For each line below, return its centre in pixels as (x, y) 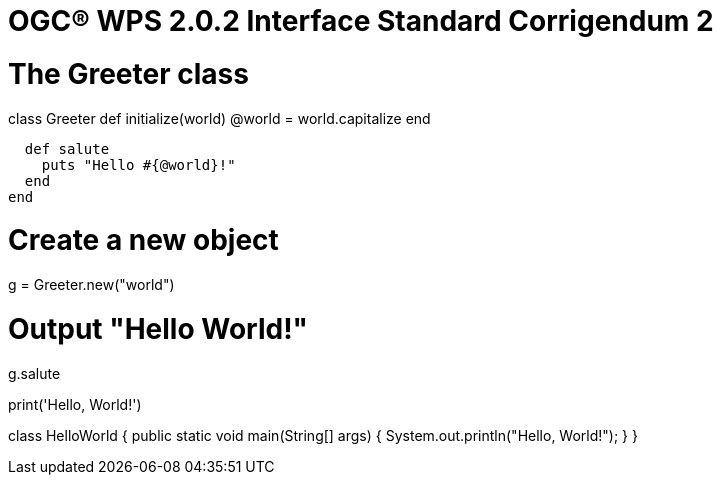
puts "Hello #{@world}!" (138, 164)
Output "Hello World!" (158, 328)
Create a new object (143, 240)
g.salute (34, 373)
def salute (67, 148)
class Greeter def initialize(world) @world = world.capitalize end (219, 118)
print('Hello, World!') (75, 404)
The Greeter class (128, 73)
